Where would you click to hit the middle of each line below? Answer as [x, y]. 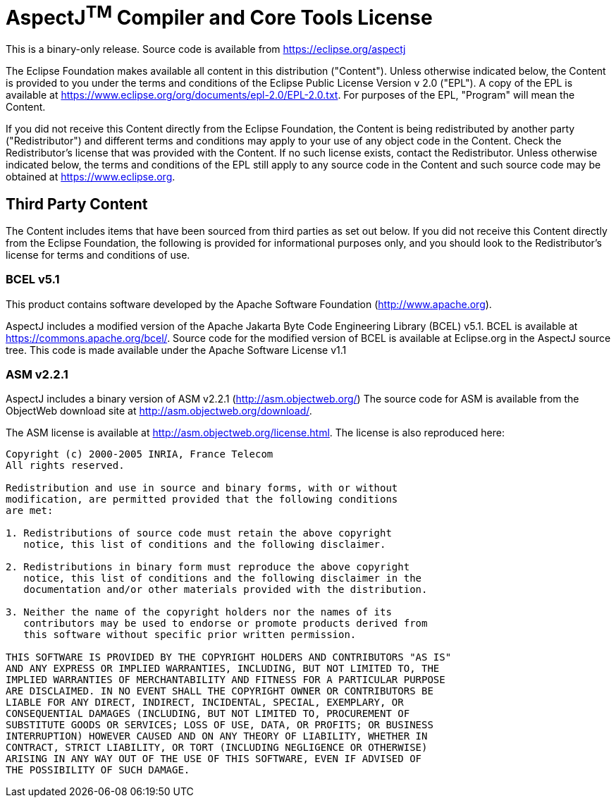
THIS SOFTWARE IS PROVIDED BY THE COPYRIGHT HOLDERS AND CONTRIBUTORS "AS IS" [229, 657]
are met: [30, 511]
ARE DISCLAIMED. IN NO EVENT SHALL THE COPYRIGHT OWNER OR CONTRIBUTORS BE [220, 691]
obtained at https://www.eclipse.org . [91, 177]
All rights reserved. [65, 466]
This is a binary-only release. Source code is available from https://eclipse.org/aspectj [206, 49]
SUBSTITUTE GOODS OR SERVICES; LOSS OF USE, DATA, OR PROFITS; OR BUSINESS [220, 725]
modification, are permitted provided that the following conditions [202, 499]
